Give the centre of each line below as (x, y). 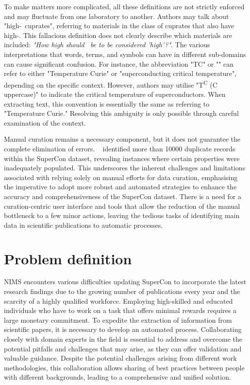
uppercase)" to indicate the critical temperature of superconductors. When (115, 94)
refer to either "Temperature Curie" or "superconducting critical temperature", (120, 73)
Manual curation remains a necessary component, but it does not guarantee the (122, 139)
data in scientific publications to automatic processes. (83, 225)
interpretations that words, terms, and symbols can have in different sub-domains (125, 54)
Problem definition (68, 258)
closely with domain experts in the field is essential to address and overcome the (123, 339)
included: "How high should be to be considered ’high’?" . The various (107, 45)
